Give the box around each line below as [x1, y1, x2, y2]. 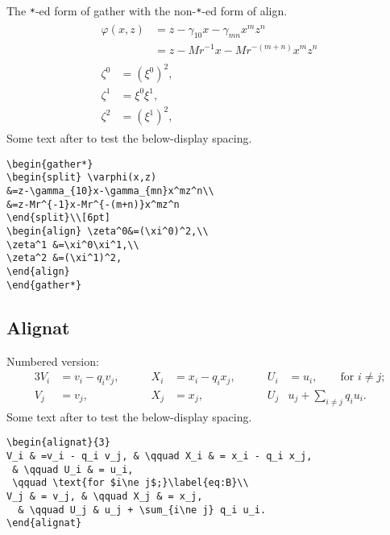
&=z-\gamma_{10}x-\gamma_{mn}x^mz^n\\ [6, 185, 214, 197]
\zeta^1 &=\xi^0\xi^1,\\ [6, 238, 139, 251]
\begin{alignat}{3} [6, 437, 110, 449]
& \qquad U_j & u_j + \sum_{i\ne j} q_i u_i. [18, 504, 267, 516]
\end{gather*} [6, 279, 82, 291]
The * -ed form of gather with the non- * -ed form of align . [6, 2, 288, 19]
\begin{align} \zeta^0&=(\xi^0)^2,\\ [6, 226, 209, 238]
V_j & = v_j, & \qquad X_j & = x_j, [6, 491, 203, 503]
